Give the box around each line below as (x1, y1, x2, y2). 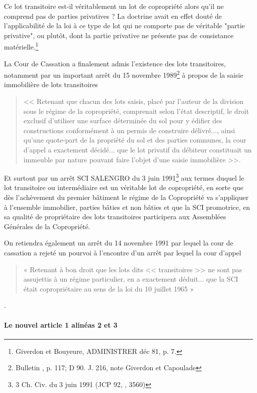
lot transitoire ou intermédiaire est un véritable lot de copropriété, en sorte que (4, 182, 244, 193)
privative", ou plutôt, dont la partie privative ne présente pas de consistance (4, 30, 234, 40)
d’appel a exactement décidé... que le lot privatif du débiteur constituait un (23, 145, 252, 155)
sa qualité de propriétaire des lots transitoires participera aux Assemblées (4, 211, 226, 222)
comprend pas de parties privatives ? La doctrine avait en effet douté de (4, 10, 222, 21)
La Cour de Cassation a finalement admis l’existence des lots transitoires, (4, 58, 226, 68)
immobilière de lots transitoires (4, 79, 98, 90)
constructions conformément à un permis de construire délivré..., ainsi (23, 125, 235, 135)
